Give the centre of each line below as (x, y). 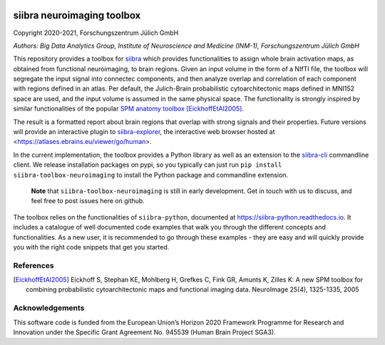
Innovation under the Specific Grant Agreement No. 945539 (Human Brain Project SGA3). (144, 332)
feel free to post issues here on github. (88, 201)
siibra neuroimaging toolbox (77, 15)
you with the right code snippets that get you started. (91, 247)
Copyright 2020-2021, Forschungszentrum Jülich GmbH (96, 33)
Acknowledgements (49, 308)
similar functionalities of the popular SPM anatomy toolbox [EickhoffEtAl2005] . (128, 109)
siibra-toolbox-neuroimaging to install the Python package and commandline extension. (151, 175)
